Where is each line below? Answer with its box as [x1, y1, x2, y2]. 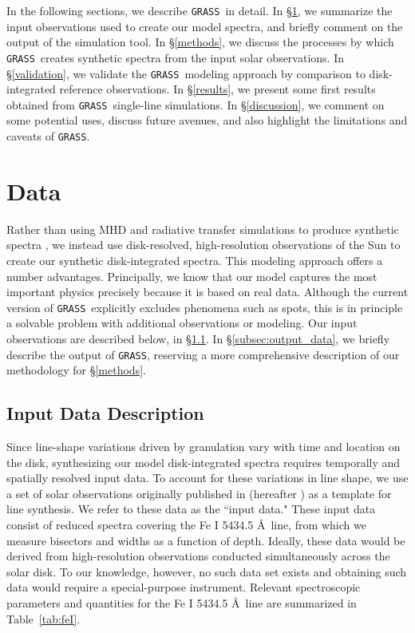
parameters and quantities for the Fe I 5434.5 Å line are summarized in [6, 594, 357, 611]
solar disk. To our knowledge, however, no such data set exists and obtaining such [6, 563, 407, 580]
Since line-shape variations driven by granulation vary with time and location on [6, 438, 401, 455]
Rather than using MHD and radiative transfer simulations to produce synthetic [6, 220, 399, 237]
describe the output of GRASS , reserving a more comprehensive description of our [6, 346, 400, 362]
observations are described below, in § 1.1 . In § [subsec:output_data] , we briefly [6, 330, 390, 346]
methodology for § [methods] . [6, 362, 146, 378]
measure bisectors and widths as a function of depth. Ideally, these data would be [6, 532, 405, 548]
